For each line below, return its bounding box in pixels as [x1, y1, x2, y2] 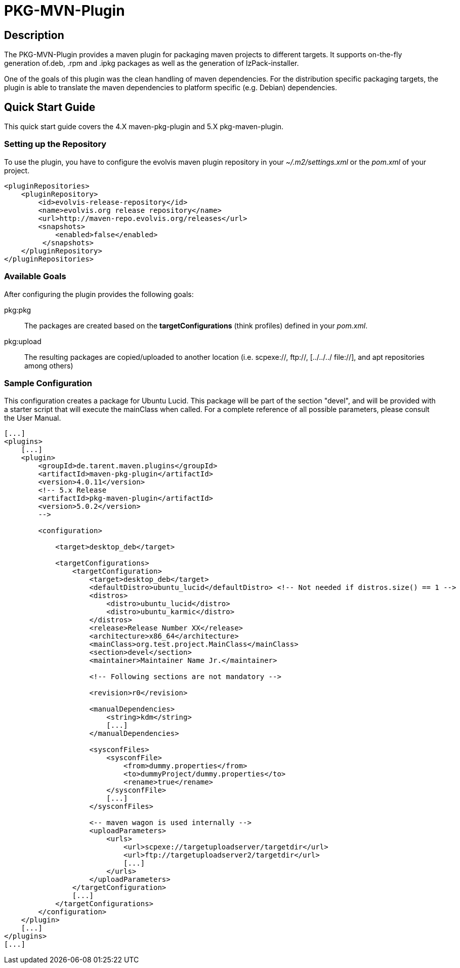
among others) [24, 361, 73, 370]
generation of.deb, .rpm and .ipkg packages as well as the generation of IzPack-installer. [4, 59, 299, 68]
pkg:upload [4, 337, 41, 346]
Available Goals [4, 271, 66, 282]
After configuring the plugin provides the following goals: [4, 289, 194, 299]
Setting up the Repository [4, 139, 107, 150]
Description [4, 28, 64, 42]
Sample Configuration [4, 378, 93, 388]
